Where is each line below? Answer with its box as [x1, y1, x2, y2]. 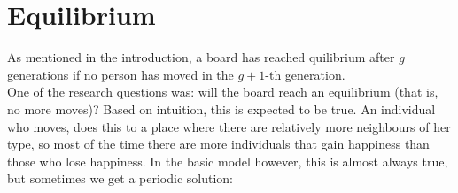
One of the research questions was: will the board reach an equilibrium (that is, [7, 82, 439, 101]
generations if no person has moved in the [7, 65, 234, 83]
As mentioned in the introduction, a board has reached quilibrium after [7, 48, 395, 66]
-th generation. [265, 65, 345, 83]
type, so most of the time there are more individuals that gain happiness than [7, 135, 430, 153]
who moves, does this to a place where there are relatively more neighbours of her [7, 117, 451, 135]
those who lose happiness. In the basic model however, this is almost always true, [7, 151, 448, 170]
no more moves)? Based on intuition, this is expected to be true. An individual [7, 99, 436, 118]
